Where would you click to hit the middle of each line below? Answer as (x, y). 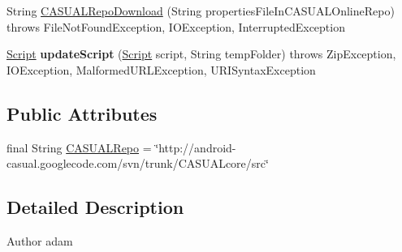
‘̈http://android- (196, 147)
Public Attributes (82, 113)
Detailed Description (95, 207)
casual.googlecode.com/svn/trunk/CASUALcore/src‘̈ (138, 163)
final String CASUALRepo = (79, 147)
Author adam (40, 240)
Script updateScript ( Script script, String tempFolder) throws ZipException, (201, 54)
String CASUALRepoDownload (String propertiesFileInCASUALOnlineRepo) (201, 11)
